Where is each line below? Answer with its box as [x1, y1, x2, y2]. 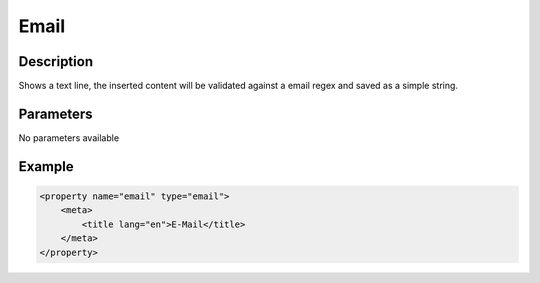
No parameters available [18, 131, 120, 144]
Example [18, 158, 74, 175]
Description [18, 53, 94, 70]
